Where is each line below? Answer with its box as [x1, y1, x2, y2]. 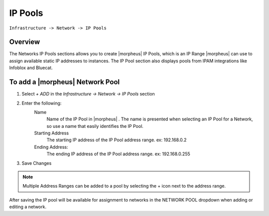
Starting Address [34, 130, 69, 136]
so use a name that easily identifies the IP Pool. [46, 123, 144, 129]
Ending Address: [34, 144, 68, 150]
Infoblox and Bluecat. [9, 65, 53, 71]
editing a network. [9, 204, 47, 210]
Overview [9, 38, 40, 46]
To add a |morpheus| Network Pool [9, 78, 120, 87]
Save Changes [21, 160, 52, 166]
